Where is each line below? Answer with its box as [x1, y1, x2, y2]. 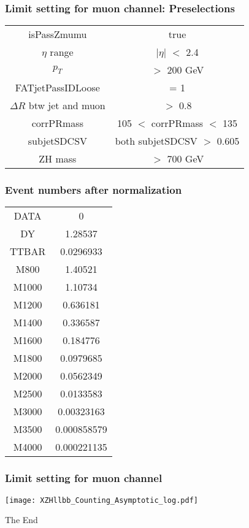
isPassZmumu [28, 27, 87, 42]
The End [5, 513, 38, 526]
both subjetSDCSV [115, 134, 197, 148]
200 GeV [167, 63, 204, 77]
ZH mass [39, 151, 77, 166]
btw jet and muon [28, 98, 105, 113]
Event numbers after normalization [5, 182, 182, 197]
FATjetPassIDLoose [15, 80, 100, 95]
